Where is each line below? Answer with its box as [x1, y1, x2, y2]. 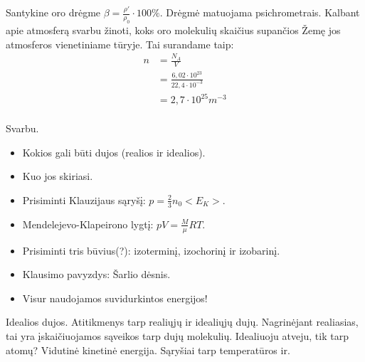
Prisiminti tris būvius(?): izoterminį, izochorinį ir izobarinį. [22, 243, 280, 257]
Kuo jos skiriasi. [22, 169, 93, 183]
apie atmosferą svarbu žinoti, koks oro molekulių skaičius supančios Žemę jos [6, 23, 341, 38]
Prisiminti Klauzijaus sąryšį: [22, 192, 146, 207]
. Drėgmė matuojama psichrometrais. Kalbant [159, 5, 360, 20]
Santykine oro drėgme [6, 5, 101, 20]
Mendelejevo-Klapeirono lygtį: [22, 216, 154, 231]
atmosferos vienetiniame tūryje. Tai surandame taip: [6, 36, 234, 51]
